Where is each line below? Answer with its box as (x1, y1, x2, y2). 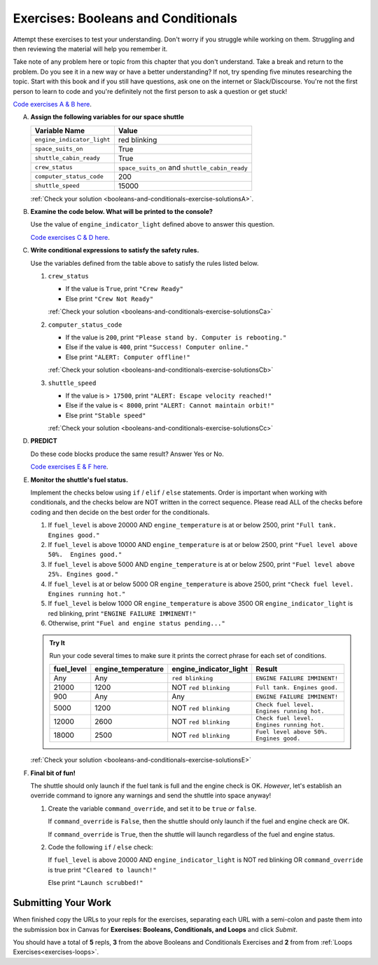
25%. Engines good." (48, 570, 119, 579)
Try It (49, 638, 66, 647)
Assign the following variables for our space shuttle (30, 113, 185, 121)
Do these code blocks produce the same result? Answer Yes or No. (30, 450, 224, 458)
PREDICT (30, 437, 57, 445)
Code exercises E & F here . (30, 463, 108, 471)
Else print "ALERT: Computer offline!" (65, 353, 190, 361)
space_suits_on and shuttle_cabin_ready (118, 162, 248, 172)
